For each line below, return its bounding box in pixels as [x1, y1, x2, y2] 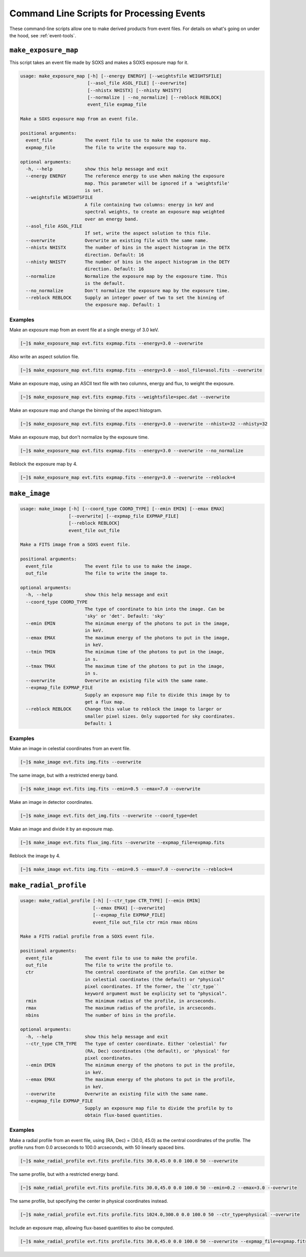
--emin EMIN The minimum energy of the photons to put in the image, [25, 620, 231, 626]
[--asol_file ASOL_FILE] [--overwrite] [87, 80, 187, 86]
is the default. [84, 281, 125, 286]
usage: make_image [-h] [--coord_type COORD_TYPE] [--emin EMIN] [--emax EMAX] [20, 506, 225, 512]
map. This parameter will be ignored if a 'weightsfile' [84, 180, 231, 186]
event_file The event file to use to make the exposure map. [25, 137, 212, 143]
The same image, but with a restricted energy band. [9, 772, 118, 778]
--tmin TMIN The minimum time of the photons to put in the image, [25, 649, 225, 655]
